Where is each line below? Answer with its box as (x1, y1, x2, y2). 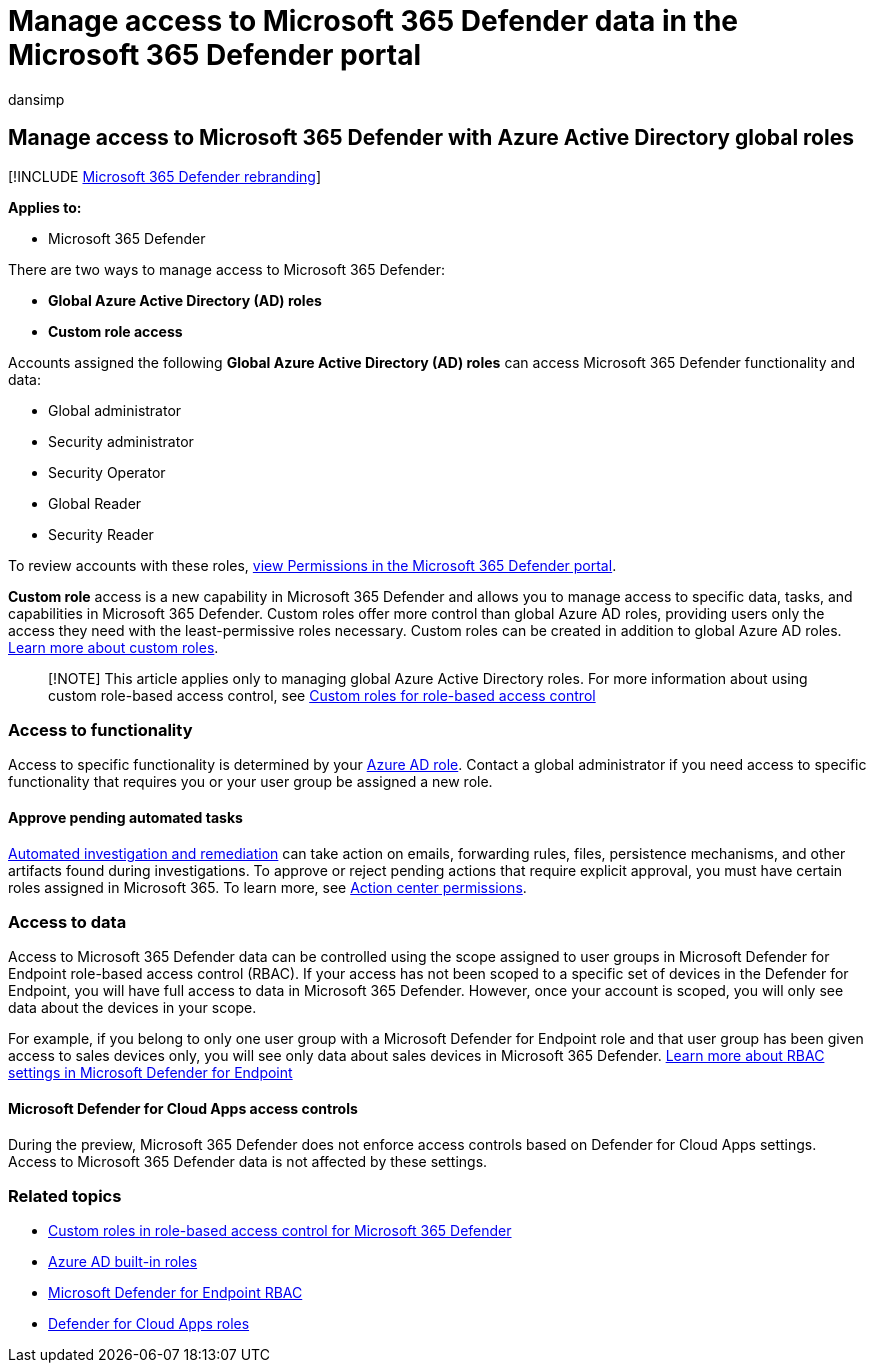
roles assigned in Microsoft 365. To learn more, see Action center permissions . (8, 878, 527, 896)
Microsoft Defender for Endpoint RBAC (48, 1284, 303, 1302)
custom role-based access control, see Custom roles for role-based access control (48, 686, 596, 704)
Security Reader (48, 525, 154, 543)
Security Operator (48, 463, 166, 481)
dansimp (8, 90, 65, 108)
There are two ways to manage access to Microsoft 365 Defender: (8, 260, 446, 278)
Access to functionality (8, 719, 193, 740)
